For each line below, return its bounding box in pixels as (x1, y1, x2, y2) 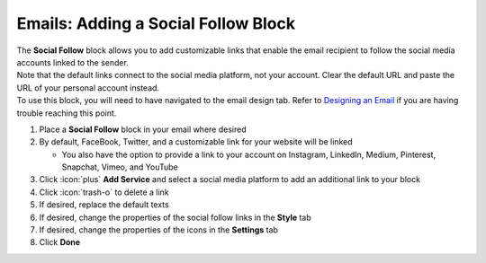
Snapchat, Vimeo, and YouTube (61, 162, 179, 172)
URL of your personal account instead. (16, 82, 160, 93)
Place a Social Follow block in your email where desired (39, 124, 247, 135)
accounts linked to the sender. (16, 57, 130, 67)
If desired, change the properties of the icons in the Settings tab (39, 224, 279, 235)
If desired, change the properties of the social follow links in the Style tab (39, 212, 312, 223)
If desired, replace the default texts (39, 199, 170, 210)
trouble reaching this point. (16, 108, 117, 118)
